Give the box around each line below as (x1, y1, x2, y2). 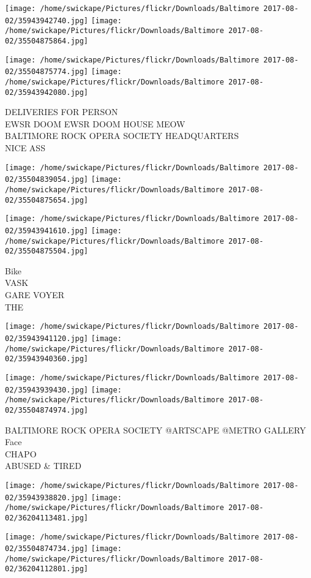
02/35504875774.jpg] (5, 67, 89, 77)
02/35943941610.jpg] (5, 226, 89, 235)
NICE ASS (5, 141, 45, 154)
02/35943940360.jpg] (5, 355, 89, 364)
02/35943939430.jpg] (5, 385, 89, 394)
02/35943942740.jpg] (5, 16, 89, 25)
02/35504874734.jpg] (5, 544, 89, 554)
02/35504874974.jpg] (5, 405, 89, 415)
